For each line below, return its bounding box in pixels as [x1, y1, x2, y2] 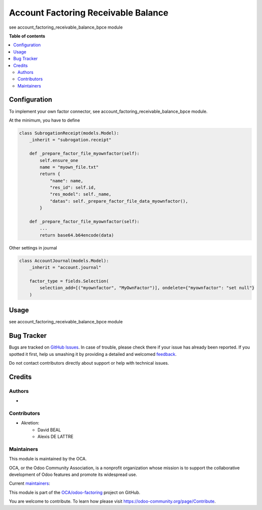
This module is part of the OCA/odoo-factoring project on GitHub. [9, 489, 141, 495]
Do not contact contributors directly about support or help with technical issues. [9, 360, 169, 366]
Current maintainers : [9, 480, 50, 486]
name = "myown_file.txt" [39, 164, 99, 170]
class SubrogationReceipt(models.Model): [19, 130, 119, 136]
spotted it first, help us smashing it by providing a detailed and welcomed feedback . [9, 351, 177, 357]
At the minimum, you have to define [9, 117, 80, 123]
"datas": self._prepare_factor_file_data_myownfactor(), [49, 198, 188, 204]
